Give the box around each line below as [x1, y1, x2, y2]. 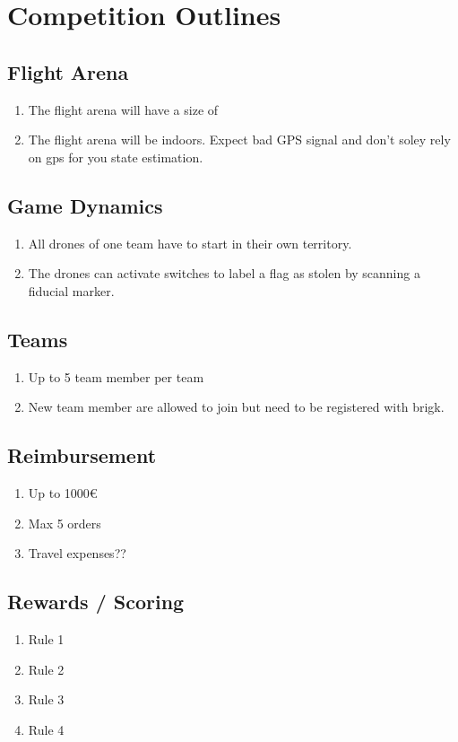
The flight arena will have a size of [28, 100, 219, 118]
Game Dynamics [7, 191, 163, 219]
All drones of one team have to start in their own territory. [28, 233, 352, 252]
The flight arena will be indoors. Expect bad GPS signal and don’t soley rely [28, 130, 451, 149]
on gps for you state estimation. [28, 147, 203, 166]
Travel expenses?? [28, 544, 126, 563]
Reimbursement [7, 441, 157, 469]
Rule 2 [28, 659, 65, 678]
